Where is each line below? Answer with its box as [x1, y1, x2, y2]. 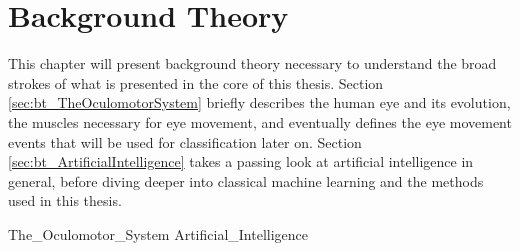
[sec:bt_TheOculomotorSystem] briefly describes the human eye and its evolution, [8, 92, 511, 113]
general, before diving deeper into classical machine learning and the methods [8, 170, 484, 191]
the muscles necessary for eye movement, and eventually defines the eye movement [8, 111, 512, 132]
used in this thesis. [8, 190, 122, 211]
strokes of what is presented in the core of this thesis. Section [8, 72, 384, 93]
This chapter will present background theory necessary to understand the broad [8, 53, 497, 74]
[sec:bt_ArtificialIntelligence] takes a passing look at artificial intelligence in [8, 151, 474, 172]
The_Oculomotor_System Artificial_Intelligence [8, 223, 309, 244]
